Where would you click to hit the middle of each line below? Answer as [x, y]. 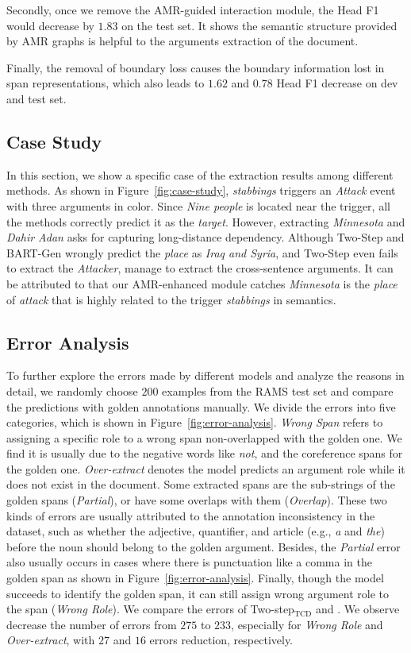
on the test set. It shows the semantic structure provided [259, 25]
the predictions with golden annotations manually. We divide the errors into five [201, 406]
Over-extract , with [51, 640]
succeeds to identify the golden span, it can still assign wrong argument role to [198, 593]
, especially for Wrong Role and [307, 624]
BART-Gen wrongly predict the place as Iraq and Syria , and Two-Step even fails [202, 252]
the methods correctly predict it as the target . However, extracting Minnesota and [206, 221]
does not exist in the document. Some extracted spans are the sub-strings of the [201, 484]
